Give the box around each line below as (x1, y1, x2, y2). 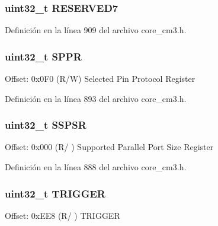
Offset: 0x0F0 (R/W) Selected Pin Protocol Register (5, 72, 195, 85)
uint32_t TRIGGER (5, 186, 105, 200)
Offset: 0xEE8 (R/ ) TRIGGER (5, 209, 120, 221)
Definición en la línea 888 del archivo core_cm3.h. (5, 161, 187, 173)
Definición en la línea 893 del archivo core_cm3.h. (5, 92, 187, 104)
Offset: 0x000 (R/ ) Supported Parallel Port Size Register (5, 141, 214, 153)
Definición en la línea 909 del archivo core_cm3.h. (5, 24, 187, 36)
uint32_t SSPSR (5, 117, 86, 132)
